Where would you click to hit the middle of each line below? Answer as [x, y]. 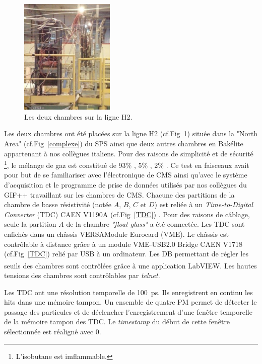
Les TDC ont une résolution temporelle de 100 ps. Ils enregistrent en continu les [128, 292]
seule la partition [30, 224]
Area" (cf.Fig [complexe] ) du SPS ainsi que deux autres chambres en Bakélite [124, 143]
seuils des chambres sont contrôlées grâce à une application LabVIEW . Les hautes [130, 265]
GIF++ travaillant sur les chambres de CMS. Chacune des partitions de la [119, 194]
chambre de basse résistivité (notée [58, 204]
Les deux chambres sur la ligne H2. [78, 116]
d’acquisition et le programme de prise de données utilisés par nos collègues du [125, 185]
